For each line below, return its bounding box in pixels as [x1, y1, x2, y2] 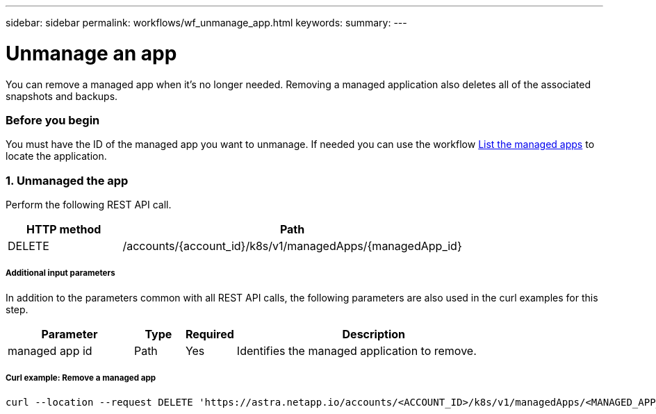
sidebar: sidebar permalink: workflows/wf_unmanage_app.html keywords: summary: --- [6, 17, 407, 28]
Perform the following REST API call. [6, 199, 172, 210]
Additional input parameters [6, 268, 115, 279]
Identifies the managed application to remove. [236, 343, 477, 358]
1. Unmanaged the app [6, 173, 129, 188]
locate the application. [6, 150, 107, 163]
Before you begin [6, 113, 100, 127]
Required [185, 326, 234, 341]
